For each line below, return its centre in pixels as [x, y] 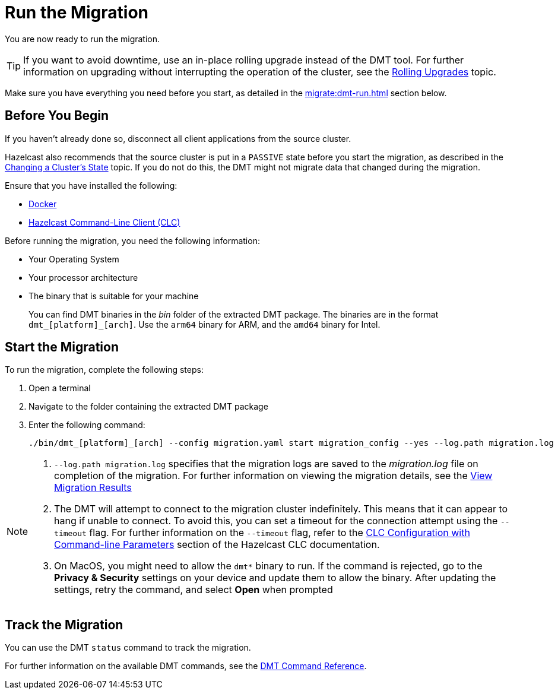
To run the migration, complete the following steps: [104, 370]
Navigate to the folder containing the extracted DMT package [148, 407]
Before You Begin [57, 116]
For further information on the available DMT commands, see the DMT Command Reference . [186, 666]
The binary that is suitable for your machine [114, 296]
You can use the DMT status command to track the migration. [128, 648]
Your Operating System [74, 259]
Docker [43, 204]
